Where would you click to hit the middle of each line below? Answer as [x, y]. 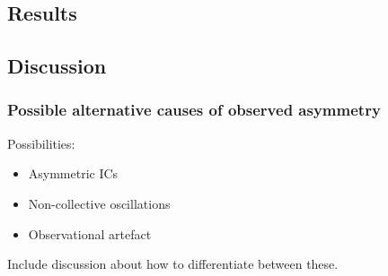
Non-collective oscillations [99, 203]
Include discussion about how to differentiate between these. [173, 264]
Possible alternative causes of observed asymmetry [194, 110]
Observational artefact [90, 233]
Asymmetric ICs [73, 173]
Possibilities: [41, 143]
